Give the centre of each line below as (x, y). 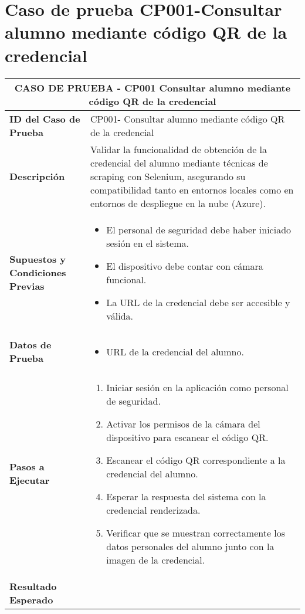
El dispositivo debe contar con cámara (185, 266)
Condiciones (38, 272)
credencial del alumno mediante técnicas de (179, 162)
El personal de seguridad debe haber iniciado (199, 229)
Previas (27, 286)
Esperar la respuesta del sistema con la (186, 496)
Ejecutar (30, 480)
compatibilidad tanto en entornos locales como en (192, 189)
